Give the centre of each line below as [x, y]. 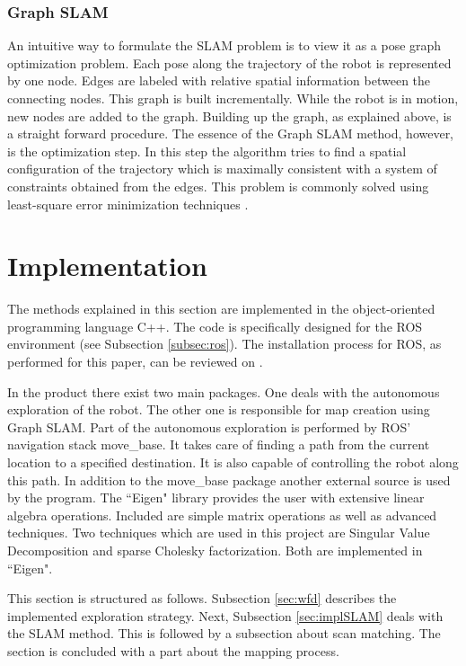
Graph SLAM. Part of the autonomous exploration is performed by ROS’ [209, 426]
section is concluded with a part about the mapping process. [173, 650]
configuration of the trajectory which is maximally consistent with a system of [222, 169]
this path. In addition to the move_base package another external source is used [229, 480]
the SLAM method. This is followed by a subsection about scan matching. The [224, 633]
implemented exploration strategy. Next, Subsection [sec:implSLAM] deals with [225, 615]
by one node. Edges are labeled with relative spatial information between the [219, 80]
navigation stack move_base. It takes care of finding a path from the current [219, 444]
